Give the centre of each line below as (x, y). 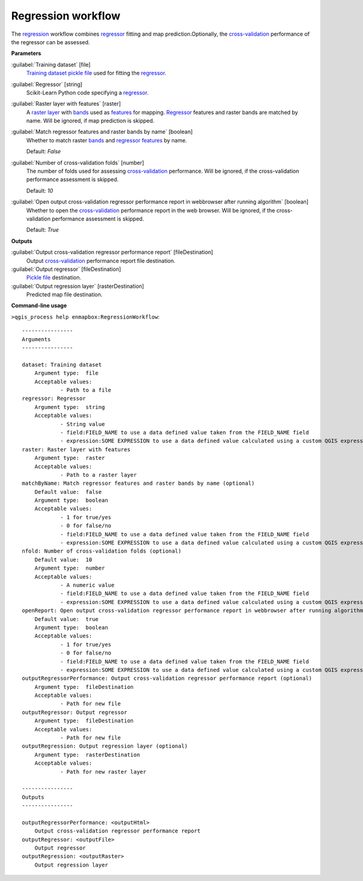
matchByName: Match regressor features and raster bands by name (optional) (139, 484)
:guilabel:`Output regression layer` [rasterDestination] (78, 286)
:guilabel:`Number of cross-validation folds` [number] (78, 162)
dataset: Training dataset (62, 364)
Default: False (44, 151)
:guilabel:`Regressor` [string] (47, 84)
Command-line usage (39, 305)
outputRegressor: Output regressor (75, 712)
